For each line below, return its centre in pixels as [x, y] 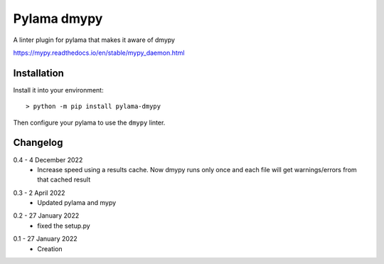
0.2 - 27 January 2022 [46, 216]
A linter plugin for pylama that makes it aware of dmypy [94, 40]
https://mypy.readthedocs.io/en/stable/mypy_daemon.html [99, 53]
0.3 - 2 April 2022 [39, 193]
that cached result [64, 180]
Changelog [38, 143]
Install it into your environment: [58, 90]
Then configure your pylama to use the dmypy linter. [89, 122]
